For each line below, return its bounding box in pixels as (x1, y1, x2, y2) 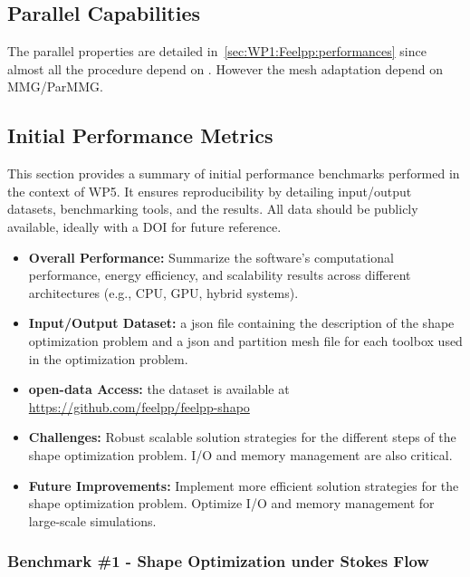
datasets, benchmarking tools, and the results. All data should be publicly (7, 199, 418, 218)
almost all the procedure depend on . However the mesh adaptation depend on (7, 59, 443, 78)
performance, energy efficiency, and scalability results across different (28, 265, 411, 284)
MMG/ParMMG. (7, 77, 103, 96)
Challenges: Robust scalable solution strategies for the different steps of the (28, 428, 456, 447)
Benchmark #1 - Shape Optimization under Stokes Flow (7, 550, 429, 572)
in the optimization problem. (28, 349, 188, 368)
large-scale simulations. (28, 511, 157, 530)
